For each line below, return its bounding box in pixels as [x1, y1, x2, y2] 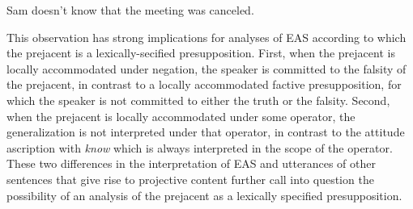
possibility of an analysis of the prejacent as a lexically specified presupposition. [6, 186, 402, 203]
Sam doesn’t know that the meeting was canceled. [6, 2, 254, 18]
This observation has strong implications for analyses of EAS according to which [6, 28, 407, 45]
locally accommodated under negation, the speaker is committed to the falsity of [6, 60, 407, 77]
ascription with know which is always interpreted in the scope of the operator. [6, 139, 393, 156]
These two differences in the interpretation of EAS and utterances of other [6, 155, 376, 172]
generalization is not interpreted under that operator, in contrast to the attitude [6, 123, 405, 140]
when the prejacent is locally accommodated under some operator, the [6, 107, 356, 124]
